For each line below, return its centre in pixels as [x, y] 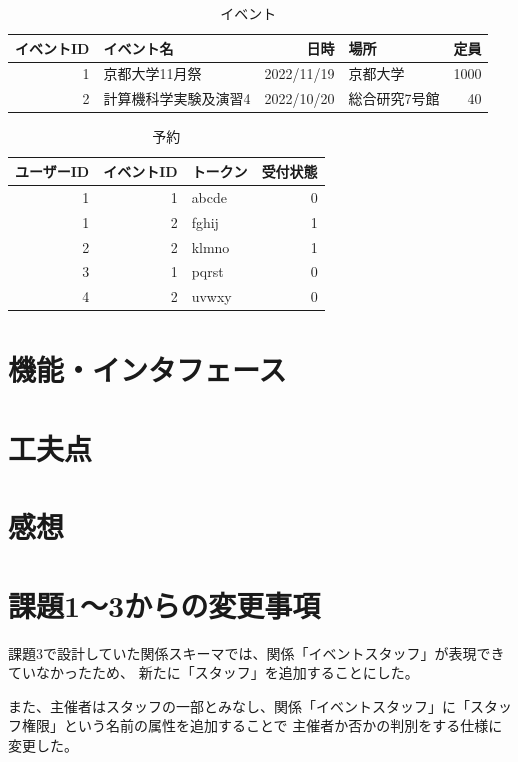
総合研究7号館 [394, 98]
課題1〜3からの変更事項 [164, 604]
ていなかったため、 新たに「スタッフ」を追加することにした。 [213, 672]
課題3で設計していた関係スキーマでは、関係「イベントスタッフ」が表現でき [256, 652]
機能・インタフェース [147, 369]
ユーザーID [52, 170]
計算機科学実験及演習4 [177, 98]
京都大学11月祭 [152, 73]
